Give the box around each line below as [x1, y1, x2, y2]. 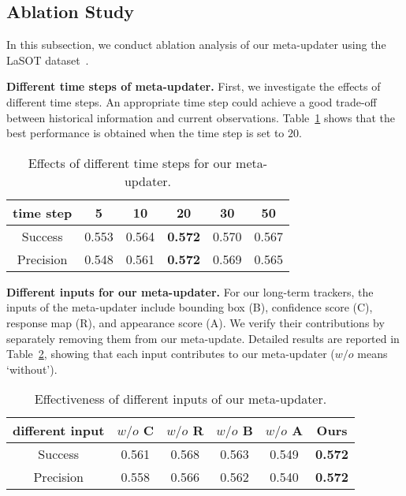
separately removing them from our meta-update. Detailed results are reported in [6, 330, 400, 346]
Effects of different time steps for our [28, 153, 232, 172]
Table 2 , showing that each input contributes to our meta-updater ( [6, 345, 335, 362]
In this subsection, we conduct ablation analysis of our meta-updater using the [6, 36, 386, 53]
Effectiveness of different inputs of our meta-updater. [34, 390, 327, 408]
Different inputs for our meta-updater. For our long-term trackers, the [6, 283, 374, 300]
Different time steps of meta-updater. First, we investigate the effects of [6, 78, 381, 95]
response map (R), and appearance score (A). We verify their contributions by [6, 314, 385, 330]
